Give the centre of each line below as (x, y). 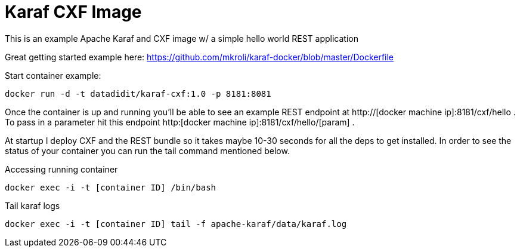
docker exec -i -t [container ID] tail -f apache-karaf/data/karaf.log (176, 224)
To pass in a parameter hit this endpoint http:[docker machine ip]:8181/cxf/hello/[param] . (180, 122)
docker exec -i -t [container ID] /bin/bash (111, 187)
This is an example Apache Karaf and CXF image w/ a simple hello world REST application (182, 38)
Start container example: (53, 75)
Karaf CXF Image (73, 12)
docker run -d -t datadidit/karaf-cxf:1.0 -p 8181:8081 (138, 93)
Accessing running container (61, 169)
